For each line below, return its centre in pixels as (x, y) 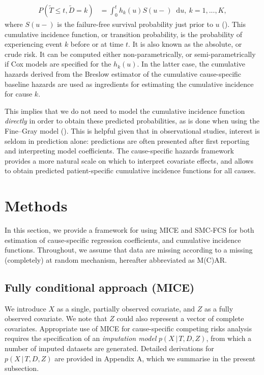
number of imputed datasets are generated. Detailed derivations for (109, 348)
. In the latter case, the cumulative (191, 64)
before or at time (97, 44)
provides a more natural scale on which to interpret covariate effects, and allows (129, 160)
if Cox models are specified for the (58, 64)
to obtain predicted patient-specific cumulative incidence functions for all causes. (130, 170)
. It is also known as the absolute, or (185, 44)
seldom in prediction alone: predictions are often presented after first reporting (127, 140)
